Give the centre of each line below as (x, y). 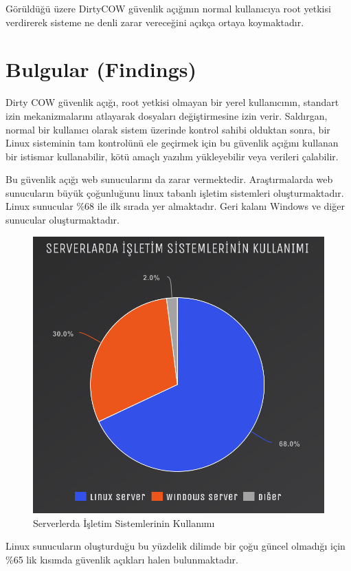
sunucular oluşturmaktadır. (63, 220)
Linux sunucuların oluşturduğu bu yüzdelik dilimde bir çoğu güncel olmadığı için (175, 546)
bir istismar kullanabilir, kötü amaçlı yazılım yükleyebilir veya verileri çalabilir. (172, 156)
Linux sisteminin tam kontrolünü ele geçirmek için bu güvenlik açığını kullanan (172, 143)
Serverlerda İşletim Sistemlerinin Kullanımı (124, 522)
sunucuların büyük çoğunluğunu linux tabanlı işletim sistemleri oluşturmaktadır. (175, 192)
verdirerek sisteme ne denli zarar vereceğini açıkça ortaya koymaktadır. (155, 22)
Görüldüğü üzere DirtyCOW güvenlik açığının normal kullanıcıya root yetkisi (168, 8)
